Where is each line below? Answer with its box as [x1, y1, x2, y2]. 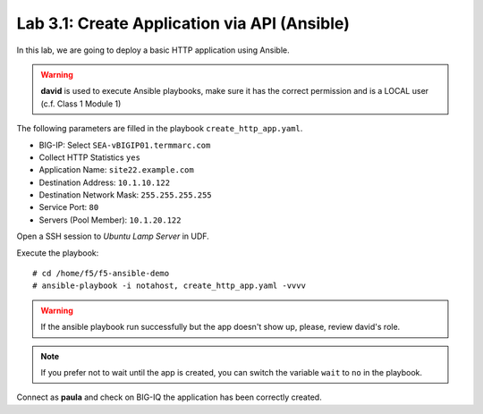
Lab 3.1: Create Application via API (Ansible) [16, 13, 351, 33]
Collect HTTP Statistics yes [38, 152, 140, 163]
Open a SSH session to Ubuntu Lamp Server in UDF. [16, 231, 209, 241]
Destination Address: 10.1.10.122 [38, 177, 170, 188]
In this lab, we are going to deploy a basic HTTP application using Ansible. [16, 45, 290, 55]
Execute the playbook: [16, 247, 99, 258]
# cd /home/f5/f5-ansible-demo [32, 268, 170, 279]
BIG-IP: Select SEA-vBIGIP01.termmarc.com [38, 139, 211, 150]
